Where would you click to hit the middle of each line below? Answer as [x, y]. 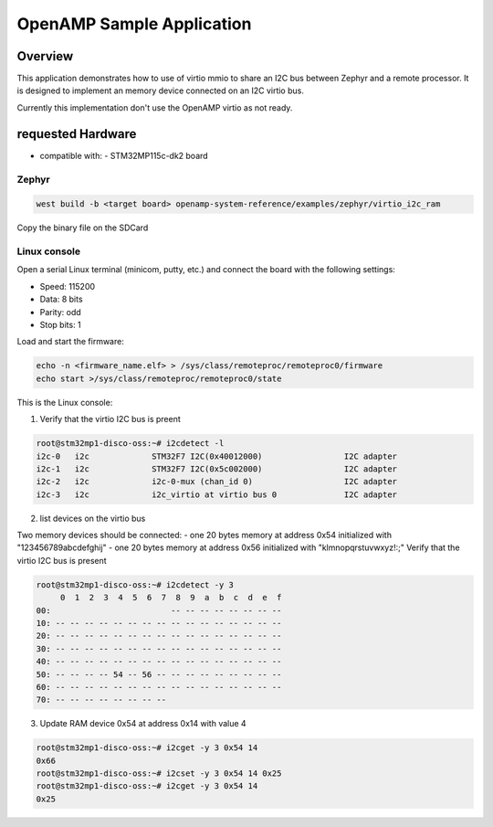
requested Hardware [77, 134]
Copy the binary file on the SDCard [83, 228]
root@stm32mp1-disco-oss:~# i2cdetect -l [130, 444]
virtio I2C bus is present [62, 560]
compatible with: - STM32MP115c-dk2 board [124, 155]
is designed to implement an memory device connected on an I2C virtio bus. [161, 90]
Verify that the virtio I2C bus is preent [110, 419]
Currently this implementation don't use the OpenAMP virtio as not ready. [155, 107]
